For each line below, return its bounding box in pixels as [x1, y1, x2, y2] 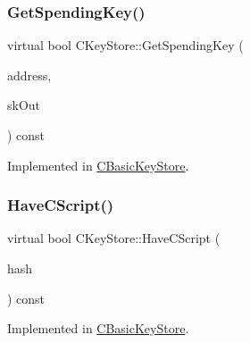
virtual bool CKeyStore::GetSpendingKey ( [7, 36, 244, 54]
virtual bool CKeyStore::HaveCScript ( [7, 229, 221, 247]
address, [7, 65, 52, 84]
